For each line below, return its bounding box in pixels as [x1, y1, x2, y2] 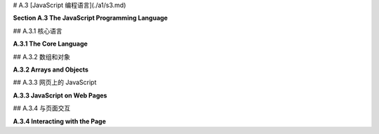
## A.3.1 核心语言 [13, 27, 62, 35]
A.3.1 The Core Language [13, 39, 88, 48]
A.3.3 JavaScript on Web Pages [13, 91, 107, 100]
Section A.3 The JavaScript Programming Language [13, 14, 168, 22]
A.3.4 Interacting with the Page [13, 116, 107, 126]
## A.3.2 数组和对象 [13, 53, 70, 61]
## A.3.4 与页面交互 [13, 104, 71, 112]
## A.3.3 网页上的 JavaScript [13, 78, 97, 87]
